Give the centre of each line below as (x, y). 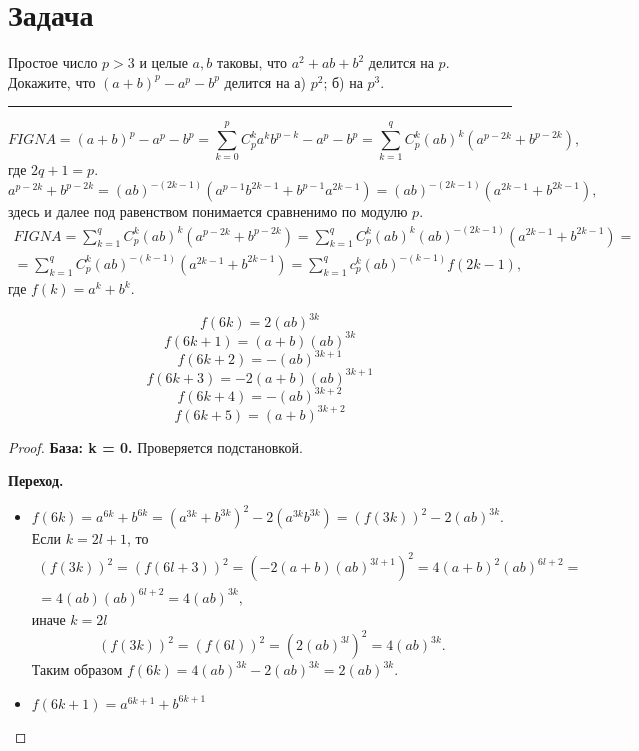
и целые (163, 62)
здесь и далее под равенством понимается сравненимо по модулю (208, 211)
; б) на (343, 81)
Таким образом (77, 669)
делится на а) (265, 81)
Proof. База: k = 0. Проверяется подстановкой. (155, 446)
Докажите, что (52, 81)
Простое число (53, 62)
